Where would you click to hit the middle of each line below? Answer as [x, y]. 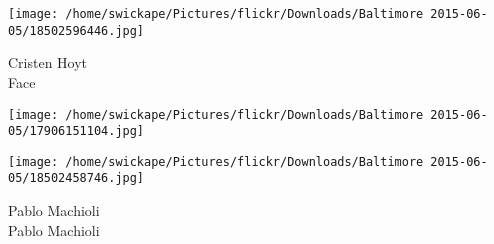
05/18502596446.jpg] [76, 30]
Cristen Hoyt [48, 62]
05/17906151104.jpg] [76, 131]
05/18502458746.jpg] [76, 178]
